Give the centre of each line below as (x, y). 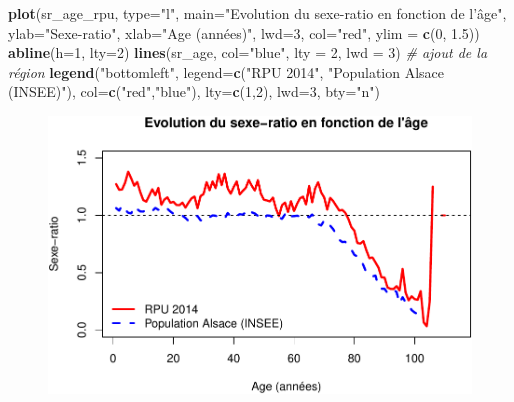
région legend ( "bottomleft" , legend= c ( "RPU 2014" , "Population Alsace (226, 71)
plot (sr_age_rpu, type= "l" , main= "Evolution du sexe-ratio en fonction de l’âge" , (257, 13)
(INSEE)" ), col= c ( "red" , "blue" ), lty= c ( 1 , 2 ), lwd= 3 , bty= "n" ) (194, 91)
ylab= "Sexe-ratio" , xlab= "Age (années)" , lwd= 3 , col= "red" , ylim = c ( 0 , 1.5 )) (244, 32)
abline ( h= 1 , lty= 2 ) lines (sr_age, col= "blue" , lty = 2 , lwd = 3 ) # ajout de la (248, 52)
